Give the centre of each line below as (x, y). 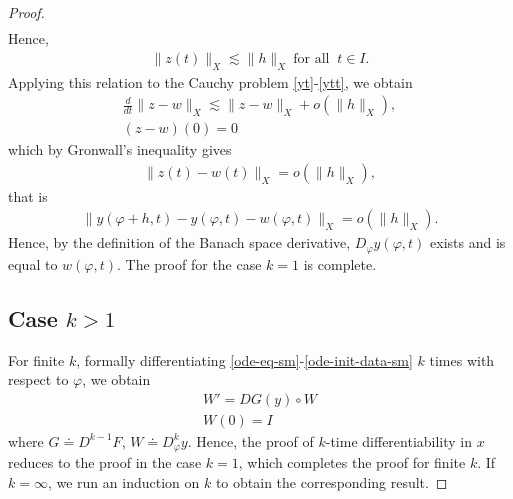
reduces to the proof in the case (105, 462)
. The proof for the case (189, 263)
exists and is (468, 242)
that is (28, 195)
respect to (38, 379)
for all (311, 58)
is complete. (340, 263)
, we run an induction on (123, 481)
